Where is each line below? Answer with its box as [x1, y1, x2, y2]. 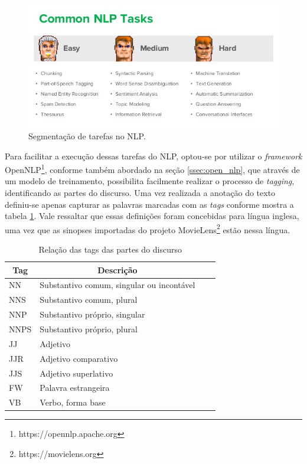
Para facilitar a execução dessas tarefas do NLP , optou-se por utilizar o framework [5, 149, 302, 162]
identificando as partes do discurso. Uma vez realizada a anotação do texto [5, 187, 276, 198]
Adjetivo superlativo [40, 367, 113, 379]
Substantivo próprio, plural [40, 323, 138, 335]
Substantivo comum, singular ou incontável [40, 279, 195, 291]
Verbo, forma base [40, 396, 106, 409]
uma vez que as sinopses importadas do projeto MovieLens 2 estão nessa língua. [5, 221, 290, 236]
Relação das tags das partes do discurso [38, 243, 182, 256]
